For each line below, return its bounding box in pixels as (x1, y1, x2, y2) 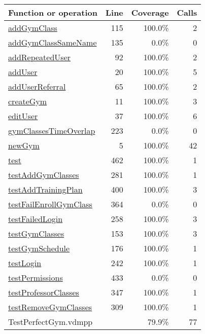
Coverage (131, 7, 169, 18)
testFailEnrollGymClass (8, 198, 92, 210)
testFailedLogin (8, 213, 63, 225)
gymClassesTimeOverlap (8, 125, 95, 136)
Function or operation (8, 7, 97, 18)
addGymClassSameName (8, 36, 97, 48)
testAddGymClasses (8, 169, 79, 180)
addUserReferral (8, 81, 66, 92)
